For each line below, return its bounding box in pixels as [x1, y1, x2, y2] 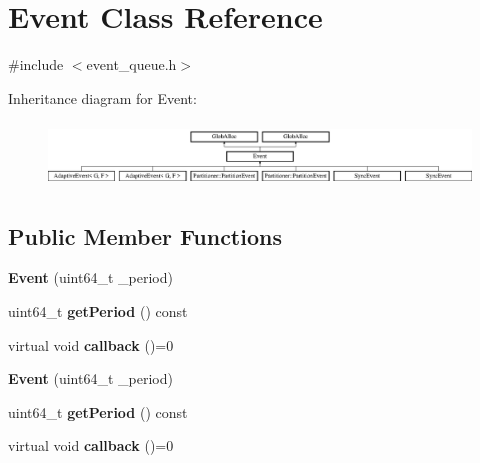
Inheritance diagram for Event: [8, 87, 197, 108]
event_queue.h [86, 54, 177, 75]
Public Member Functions [8, 220, 282, 251]
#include [8, 54, 64, 75]
